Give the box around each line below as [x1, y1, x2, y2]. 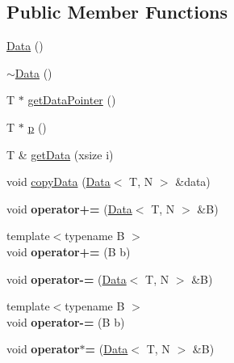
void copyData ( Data [6, 173, 111, 190]
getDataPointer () [27, 91, 116, 108]
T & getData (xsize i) [6, 146, 114, 163]
